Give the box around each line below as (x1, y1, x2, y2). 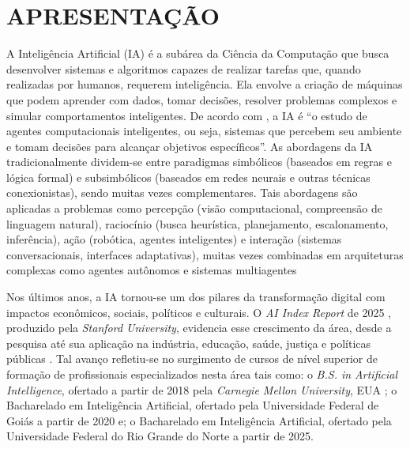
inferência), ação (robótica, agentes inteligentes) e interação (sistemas (6, 231, 342, 247)
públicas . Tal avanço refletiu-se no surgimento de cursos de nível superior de (6, 350, 378, 367)
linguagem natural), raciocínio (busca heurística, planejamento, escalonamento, (6, 215, 389, 232)
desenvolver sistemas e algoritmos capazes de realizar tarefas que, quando (6, 60, 361, 77)
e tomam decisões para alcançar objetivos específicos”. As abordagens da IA (6, 138, 373, 154)
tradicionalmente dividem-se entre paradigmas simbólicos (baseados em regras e (6, 153, 392, 170)
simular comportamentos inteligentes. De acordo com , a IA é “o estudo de (6, 107, 367, 123)
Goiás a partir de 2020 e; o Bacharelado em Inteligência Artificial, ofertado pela (6, 412, 392, 428)
